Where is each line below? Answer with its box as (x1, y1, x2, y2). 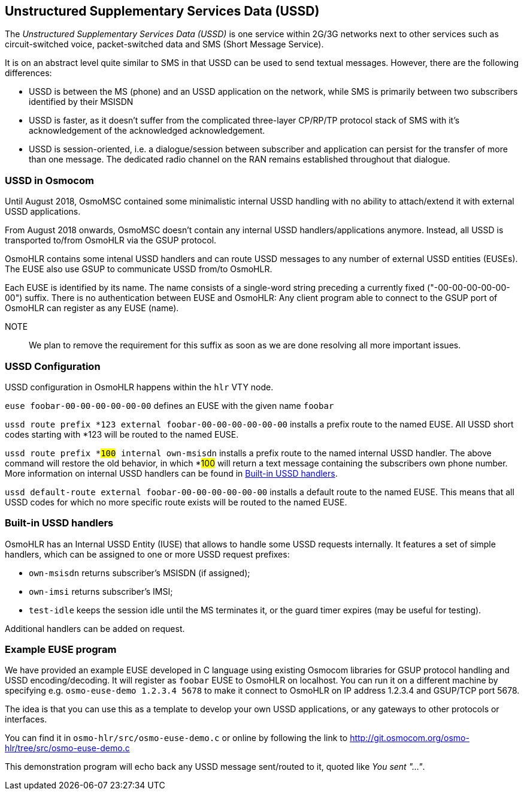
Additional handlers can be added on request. (5, 623, 185, 634)
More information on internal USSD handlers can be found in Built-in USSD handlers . (5, 468, 338, 478)
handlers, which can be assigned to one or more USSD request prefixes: (5, 549, 290, 559)
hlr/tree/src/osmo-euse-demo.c (5, 743, 130, 754)
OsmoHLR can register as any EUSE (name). (5, 303, 179, 314)
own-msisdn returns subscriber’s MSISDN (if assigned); (29, 567, 250, 578)
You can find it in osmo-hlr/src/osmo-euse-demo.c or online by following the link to (5, 733, 348, 743)
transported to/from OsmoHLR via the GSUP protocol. (5, 235, 217, 246)
